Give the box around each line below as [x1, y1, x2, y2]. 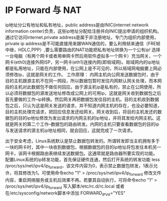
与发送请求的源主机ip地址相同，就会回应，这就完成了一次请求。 [5, 127, 135, 133]
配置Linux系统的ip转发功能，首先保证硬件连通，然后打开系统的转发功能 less [5, 156, 160, 162]
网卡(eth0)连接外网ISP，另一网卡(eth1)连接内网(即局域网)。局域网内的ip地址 [5, 59, 161, 65]
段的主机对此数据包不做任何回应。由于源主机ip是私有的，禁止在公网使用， [5, 84, 157, 90]
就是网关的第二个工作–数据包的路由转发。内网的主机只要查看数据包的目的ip [5, 121, 159, 127]
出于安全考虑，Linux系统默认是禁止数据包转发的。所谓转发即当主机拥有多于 [5, 137, 160, 144]
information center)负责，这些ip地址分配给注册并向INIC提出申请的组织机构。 [5, 28, 162, 34]
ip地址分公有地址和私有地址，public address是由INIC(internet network [5, 22, 149, 28]
